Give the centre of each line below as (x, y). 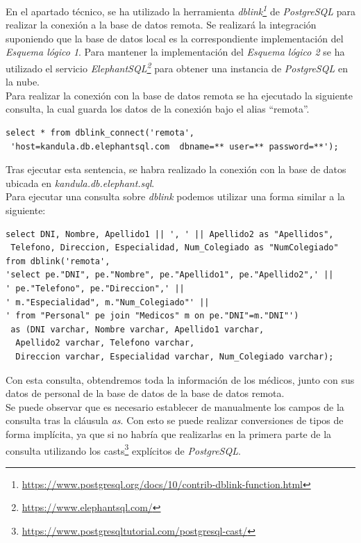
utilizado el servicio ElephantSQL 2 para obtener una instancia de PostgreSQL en (177, 67)
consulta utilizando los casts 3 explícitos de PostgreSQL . (123, 449)
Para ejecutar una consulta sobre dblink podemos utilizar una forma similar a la (175, 196)
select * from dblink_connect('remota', (100, 133)
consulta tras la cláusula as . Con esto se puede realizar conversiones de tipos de (175, 420)
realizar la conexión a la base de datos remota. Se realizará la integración (161, 25)
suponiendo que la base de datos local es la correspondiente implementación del (175, 38)
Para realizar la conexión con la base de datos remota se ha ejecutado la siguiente (179, 95)
